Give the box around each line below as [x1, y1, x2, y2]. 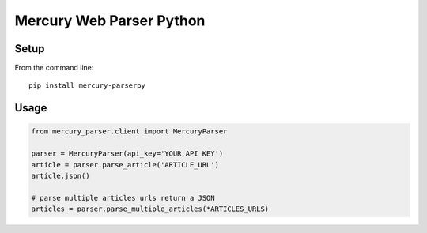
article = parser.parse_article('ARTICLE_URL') [31, 160, 219, 169]
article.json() [31, 171, 90, 181]
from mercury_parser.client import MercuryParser [31, 127, 228, 136]
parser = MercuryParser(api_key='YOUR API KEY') [31, 149, 224, 158]
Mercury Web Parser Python [14, 12, 206, 29]
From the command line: [14, 63, 94, 73]
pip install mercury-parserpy [28, 81, 146, 90]
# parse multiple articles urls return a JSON [31, 194, 215, 202]
